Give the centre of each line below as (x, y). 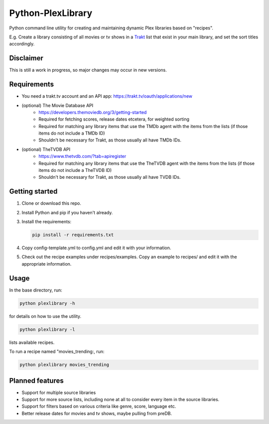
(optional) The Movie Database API (58, 105)
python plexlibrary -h (47, 303)
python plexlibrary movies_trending (65, 365)
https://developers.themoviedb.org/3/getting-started (93, 112)
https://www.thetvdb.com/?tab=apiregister (82, 156)
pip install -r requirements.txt (73, 235)
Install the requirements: (47, 222)
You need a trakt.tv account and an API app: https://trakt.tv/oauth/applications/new (107, 96)
